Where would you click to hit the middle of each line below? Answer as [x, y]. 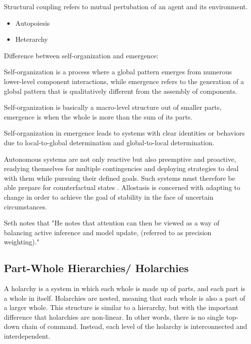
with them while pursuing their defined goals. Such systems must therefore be [120, 178]
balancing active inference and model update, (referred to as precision [108, 232]
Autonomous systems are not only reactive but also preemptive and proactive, [120, 159]
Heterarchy [32, 39]
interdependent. [27, 336]
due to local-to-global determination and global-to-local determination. [109, 142]
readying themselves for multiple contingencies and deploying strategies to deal [121, 168]
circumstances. [25, 206]
